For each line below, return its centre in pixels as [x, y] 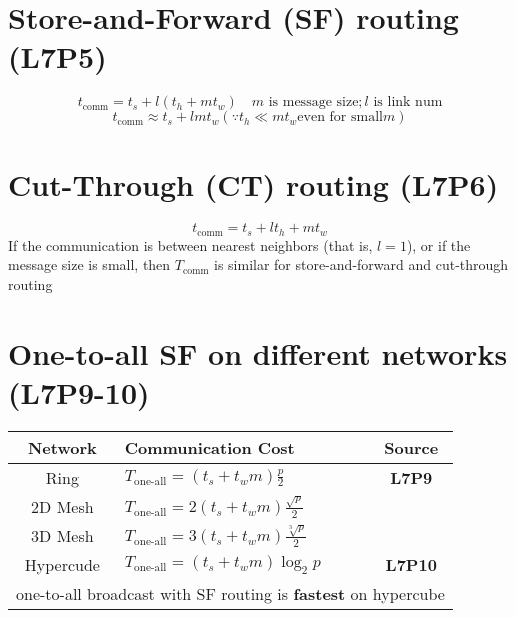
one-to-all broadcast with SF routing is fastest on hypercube [230, 593]
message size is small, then [89, 264]
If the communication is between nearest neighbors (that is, [190, 244]
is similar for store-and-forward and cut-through [361, 264]
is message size [313, 102]
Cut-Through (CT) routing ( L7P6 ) [253, 183]
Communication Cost [209, 447]
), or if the [438, 244]
